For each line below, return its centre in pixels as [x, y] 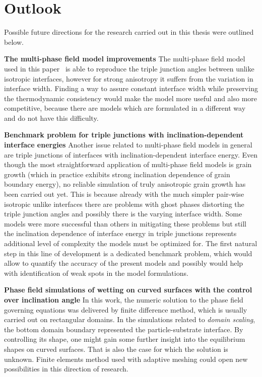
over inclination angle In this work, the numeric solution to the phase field [124, 299]
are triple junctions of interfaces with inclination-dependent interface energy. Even [131, 154]
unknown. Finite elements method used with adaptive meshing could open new [126, 359]
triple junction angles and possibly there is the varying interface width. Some [123, 214]
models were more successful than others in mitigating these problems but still [125, 223]
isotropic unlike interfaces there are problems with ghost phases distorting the [124, 204]
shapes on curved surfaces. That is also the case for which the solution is [116, 349]
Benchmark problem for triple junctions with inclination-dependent [124, 135]
